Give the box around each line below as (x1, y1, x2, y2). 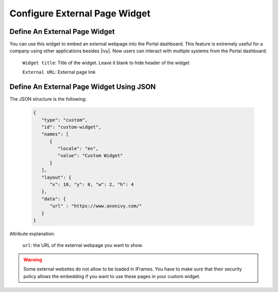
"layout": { (41, 174, 72, 180)
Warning (23, 257, 42, 263)
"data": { (41, 196, 66, 202)
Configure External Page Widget (9, 8, 151, 19)
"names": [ (41, 131, 69, 137)
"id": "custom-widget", (41, 124, 101, 130)
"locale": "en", (57, 146, 99, 151)
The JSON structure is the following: (9, 96, 87, 102)
